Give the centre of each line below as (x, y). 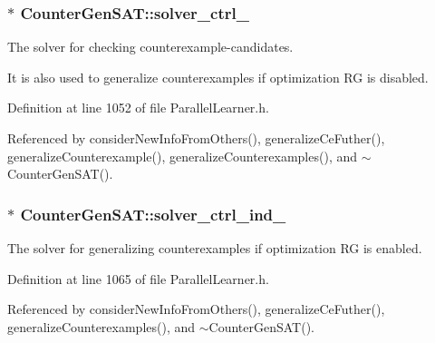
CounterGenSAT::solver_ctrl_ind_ (153, 214)
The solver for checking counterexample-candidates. (150, 47)
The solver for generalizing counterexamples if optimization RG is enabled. (215, 248)
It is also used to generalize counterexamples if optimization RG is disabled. (218, 77)
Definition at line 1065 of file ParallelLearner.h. (138, 278)
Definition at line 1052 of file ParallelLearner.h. (138, 108)
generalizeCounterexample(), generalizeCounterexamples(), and (183, 156)
